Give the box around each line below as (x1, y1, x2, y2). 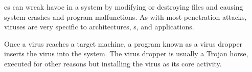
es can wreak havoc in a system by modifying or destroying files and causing (4, 2, 243, 12)
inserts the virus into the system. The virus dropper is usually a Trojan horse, (4, 48, 248, 59)
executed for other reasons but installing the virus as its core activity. (4, 58, 222, 68)
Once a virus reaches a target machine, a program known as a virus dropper (4, 38, 243, 49)
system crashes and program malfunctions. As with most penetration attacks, (4, 11, 247, 22)
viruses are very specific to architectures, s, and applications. (4, 21, 194, 32)
